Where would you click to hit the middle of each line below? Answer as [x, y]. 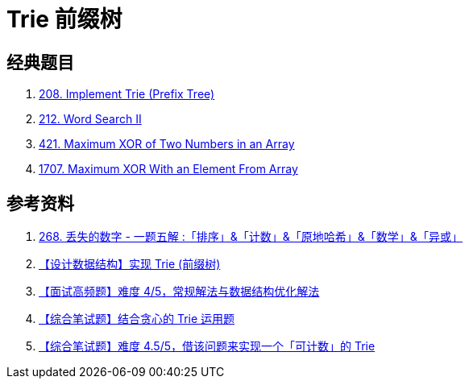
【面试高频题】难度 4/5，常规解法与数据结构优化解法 [179, 292]
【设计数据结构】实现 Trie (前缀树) [130, 264]
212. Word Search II [90, 119]
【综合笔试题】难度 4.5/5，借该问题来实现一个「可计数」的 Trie [207, 346]
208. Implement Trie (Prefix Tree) [127, 94]
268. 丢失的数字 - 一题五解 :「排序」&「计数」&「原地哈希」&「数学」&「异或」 [251, 237]
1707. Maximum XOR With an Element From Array [168, 169]
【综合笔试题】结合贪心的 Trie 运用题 [137, 319]
